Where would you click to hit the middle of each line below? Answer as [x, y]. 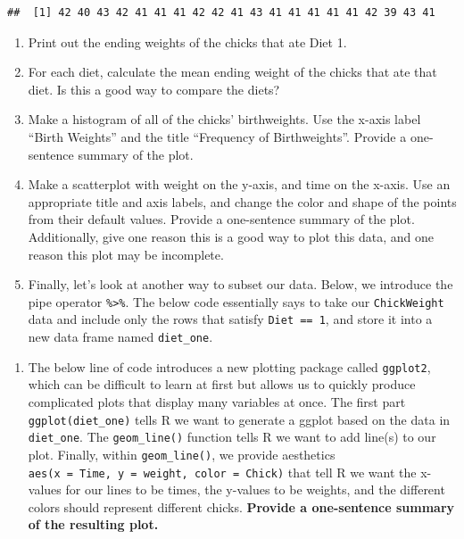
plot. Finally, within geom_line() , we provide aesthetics [182, 454]
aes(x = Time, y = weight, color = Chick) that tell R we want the [222, 472]
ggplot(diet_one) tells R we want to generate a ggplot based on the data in [239, 419]
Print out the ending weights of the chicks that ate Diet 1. [187, 41]
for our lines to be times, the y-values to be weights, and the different [255, 489]
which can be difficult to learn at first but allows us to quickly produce [222, 384]
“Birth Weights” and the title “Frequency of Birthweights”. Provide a [217, 136]
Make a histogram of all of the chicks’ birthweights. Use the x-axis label [224, 119]
